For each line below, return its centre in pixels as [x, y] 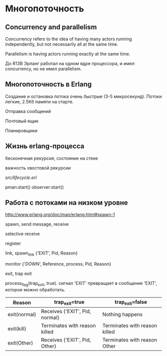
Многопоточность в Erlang [48, 84]
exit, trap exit [19, 273]
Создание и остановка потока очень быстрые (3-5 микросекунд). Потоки [83, 96]
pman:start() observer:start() [35, 187]
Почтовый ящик [22, 121]
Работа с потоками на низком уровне [67, 203]
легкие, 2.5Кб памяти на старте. [39, 101]
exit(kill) [17, 329]
